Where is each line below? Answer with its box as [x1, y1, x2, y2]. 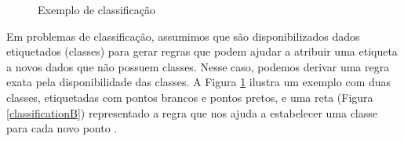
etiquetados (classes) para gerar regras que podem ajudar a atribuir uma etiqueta [6, 43, 398, 60]
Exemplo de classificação [38, 2, 156, 17]
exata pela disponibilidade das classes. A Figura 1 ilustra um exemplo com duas [6, 74, 391, 90]
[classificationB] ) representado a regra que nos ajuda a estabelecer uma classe [6, 104, 377, 121]
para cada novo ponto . [6, 120, 118, 136]
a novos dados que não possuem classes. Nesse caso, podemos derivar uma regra [6, 58, 390, 74]
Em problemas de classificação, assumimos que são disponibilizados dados [6, 27, 360, 44]
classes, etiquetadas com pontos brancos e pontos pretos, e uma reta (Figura [6, 89, 373, 105]
